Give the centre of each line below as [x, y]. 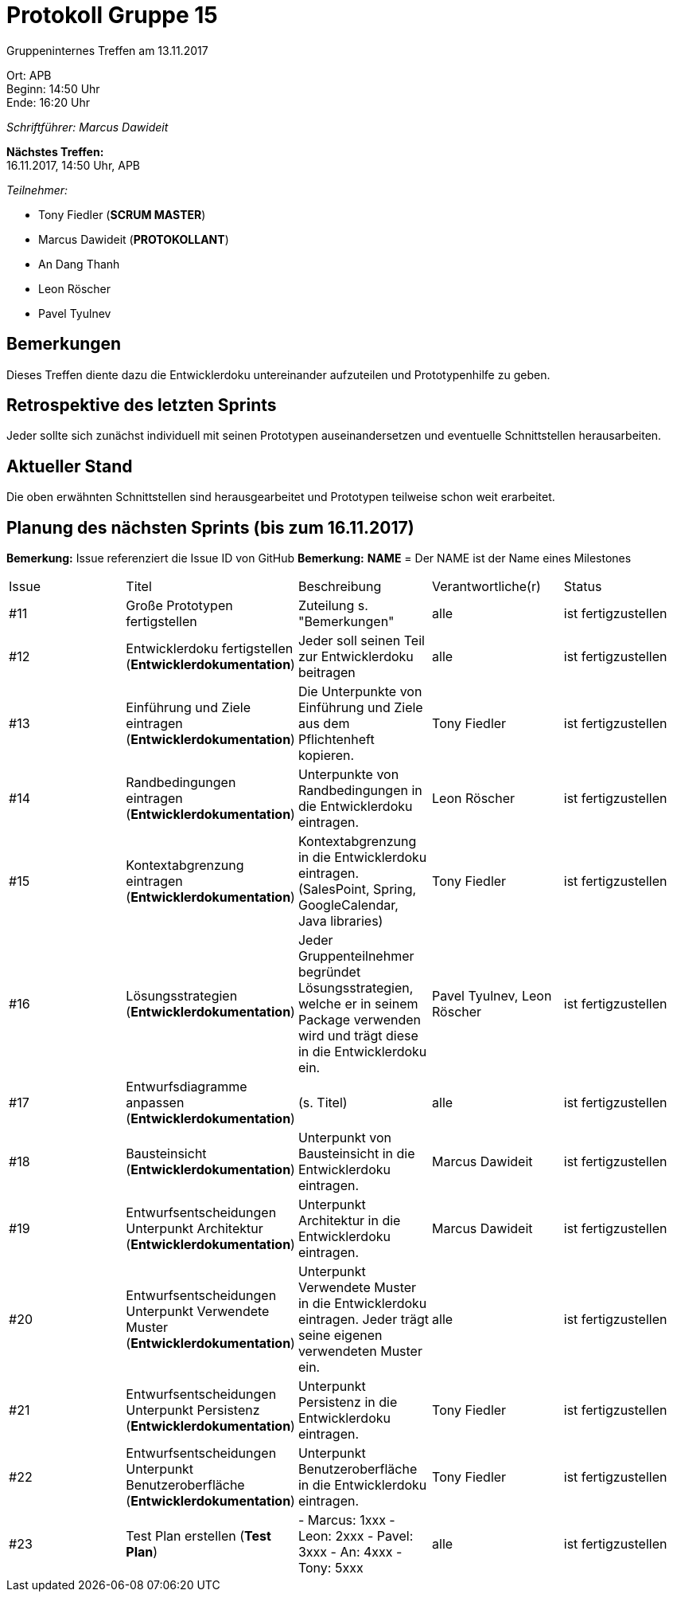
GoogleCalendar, [348, 905]
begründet [329, 972]
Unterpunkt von [344, 1138]
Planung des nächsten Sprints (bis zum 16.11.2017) [210, 527]
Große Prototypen [179, 606]
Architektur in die [349, 1221]
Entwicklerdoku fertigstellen [210, 649]
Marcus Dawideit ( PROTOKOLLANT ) [134, 239]
